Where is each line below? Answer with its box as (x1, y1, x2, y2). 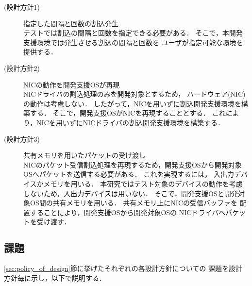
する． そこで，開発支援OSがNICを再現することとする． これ (30, 108, 226, 118)
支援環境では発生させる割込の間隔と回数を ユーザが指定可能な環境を (23, 37, 243, 47)
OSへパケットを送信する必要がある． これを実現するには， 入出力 (23, 169, 234, 179)
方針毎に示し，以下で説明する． (4, 272, 106, 283)
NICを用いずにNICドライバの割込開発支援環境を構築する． (36, 117, 225, 127)
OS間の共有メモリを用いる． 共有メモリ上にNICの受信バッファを (30, 198, 237, 208)
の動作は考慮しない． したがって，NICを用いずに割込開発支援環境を (23, 98, 241, 108)
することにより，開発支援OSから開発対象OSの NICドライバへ (30, 207, 226, 217)
